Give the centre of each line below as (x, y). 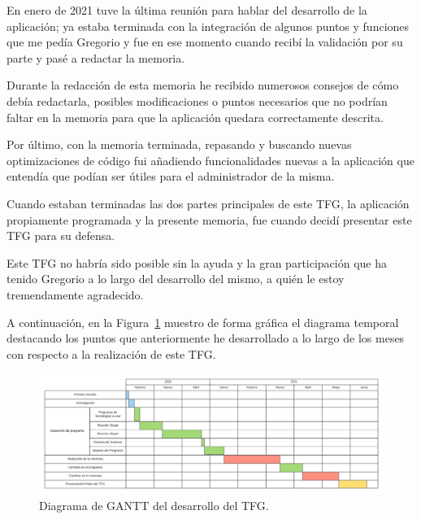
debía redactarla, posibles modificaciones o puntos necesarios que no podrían (197, 100)
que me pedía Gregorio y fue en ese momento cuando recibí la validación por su (205, 42)
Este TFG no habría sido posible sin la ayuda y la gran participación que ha (197, 262)
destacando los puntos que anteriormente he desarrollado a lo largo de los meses (206, 338)
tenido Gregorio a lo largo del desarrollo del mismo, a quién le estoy (176, 279)
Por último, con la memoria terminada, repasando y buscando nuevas (179, 144)
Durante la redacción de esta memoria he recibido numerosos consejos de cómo (203, 85)
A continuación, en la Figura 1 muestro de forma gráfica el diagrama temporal (203, 322)
